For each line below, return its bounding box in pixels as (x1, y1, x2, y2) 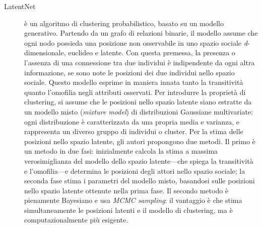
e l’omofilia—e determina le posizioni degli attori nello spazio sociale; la (24, 165, 245, 176)
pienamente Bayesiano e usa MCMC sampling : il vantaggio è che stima (24, 195, 242, 205)
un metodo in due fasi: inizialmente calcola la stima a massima (24, 146, 218, 156)
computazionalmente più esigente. (24, 214, 128, 225)
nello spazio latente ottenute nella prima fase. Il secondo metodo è (24, 185, 229, 195)
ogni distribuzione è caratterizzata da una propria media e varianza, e (24, 116, 239, 127)
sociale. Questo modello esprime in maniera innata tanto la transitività (24, 77, 243, 87)
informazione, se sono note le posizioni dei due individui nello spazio (24, 67, 235, 77)
